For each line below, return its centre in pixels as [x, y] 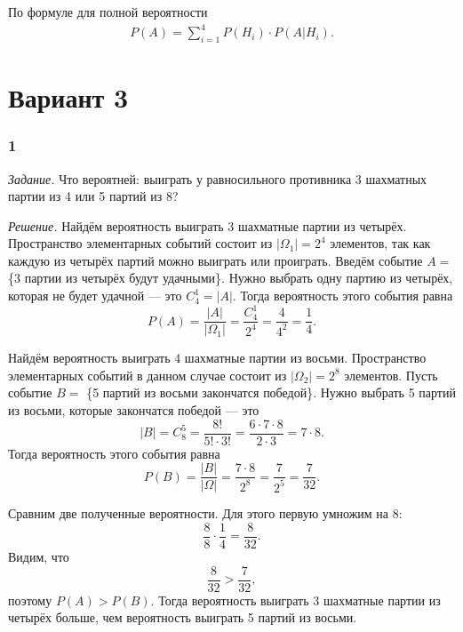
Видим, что [39, 556]
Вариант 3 [68, 97]
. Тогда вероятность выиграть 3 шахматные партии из [295, 600]
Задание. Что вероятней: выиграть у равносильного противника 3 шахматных [218, 178]
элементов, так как [380, 243]
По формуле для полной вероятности [108, 12]
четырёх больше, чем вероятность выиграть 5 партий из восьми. [183, 617]
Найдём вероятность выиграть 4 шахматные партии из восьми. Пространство [217, 358]
